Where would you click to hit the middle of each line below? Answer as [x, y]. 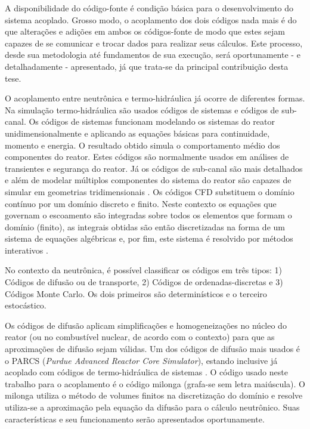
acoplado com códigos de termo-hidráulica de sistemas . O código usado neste [146, 372]
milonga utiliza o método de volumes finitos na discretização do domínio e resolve [154, 395]
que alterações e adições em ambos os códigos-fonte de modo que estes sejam [145, 31]
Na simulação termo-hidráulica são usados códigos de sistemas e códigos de [142, 109]
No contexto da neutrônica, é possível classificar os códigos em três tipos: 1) [144, 270]
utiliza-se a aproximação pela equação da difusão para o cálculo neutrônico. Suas [152, 407]
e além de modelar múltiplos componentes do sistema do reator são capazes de [148, 180]
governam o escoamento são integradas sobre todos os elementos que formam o [148, 215]
